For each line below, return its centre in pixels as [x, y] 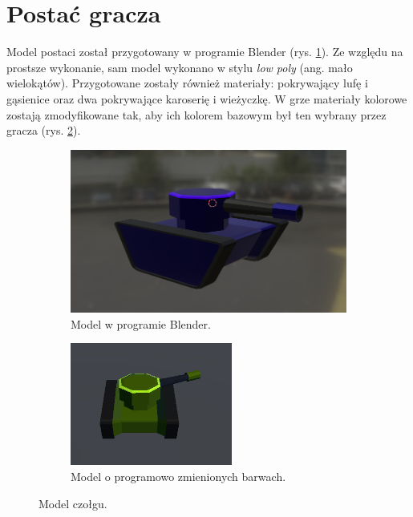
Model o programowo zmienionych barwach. [178, 476]
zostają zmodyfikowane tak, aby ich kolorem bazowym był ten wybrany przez [196, 114]
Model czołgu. [73, 503]
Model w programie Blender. [141, 323]
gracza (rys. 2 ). [44, 130]
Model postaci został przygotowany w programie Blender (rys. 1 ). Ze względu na [205, 52]
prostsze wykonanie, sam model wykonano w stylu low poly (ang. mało [180, 67]
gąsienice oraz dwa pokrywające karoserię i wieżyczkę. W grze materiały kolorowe [207, 98]
